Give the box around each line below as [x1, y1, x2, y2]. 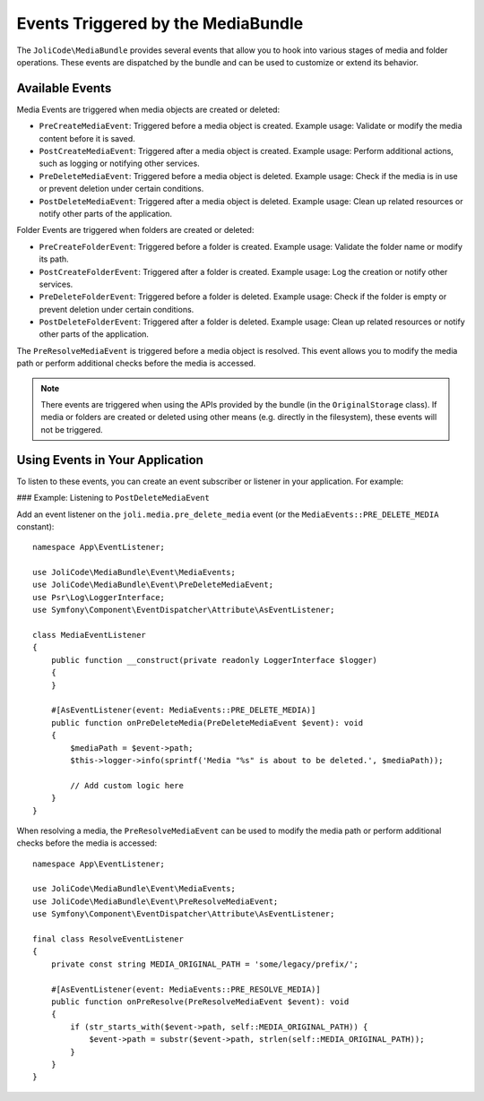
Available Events [16, 81, 112, 96]
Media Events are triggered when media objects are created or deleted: [16, 104, 281, 115]
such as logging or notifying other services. [39, 158, 201, 169]
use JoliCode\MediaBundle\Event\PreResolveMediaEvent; [32, 896, 279, 907]
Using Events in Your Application [16, 452, 203, 468]
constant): [16, 520, 55, 532]
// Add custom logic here [70, 780, 184, 790]
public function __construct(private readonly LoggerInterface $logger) [50, 655, 378, 665]
